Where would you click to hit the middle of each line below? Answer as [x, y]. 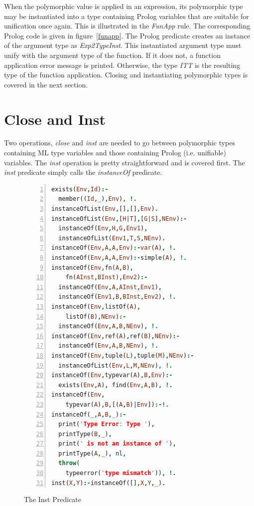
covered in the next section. [46, 84]
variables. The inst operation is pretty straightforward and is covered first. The [125, 162]
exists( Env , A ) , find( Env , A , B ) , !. [116, 385]
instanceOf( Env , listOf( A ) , [96, 306]
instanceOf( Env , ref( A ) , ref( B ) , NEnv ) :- [116, 336]
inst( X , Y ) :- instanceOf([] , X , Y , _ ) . [109, 483]
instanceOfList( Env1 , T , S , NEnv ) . [112, 238]
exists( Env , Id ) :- [80, 189]
